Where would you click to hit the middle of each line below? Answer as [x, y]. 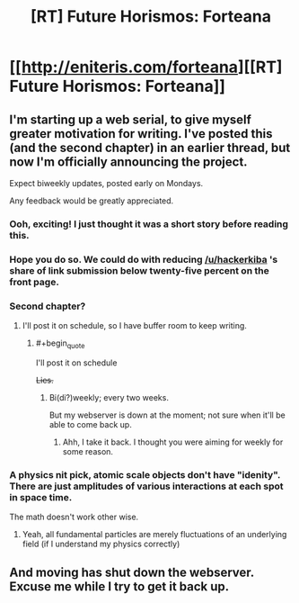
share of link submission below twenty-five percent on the [139, 270]
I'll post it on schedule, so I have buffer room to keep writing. [134, 326]
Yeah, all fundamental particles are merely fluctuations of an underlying [154, 535]
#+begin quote [60, 344]
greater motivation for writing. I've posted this [141, 134]
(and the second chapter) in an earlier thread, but [150, 147]
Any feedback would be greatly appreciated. [92, 201]
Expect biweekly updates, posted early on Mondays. [106, 183]
